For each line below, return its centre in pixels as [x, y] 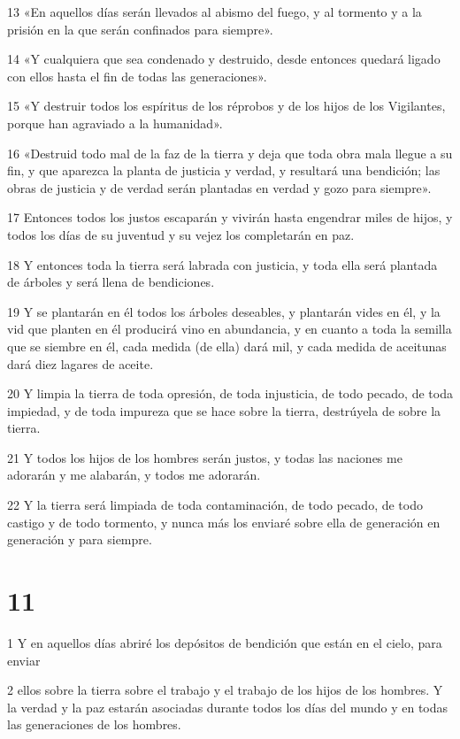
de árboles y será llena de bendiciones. [111, 282]
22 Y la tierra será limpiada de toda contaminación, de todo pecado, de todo [215, 505]
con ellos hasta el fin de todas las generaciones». [137, 76]
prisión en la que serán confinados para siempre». [140, 29]
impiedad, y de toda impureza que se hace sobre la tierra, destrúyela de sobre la [224, 410]
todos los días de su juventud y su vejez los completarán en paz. [181, 234]
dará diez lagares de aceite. [80, 363]
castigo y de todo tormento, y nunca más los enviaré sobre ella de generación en [224, 522]
